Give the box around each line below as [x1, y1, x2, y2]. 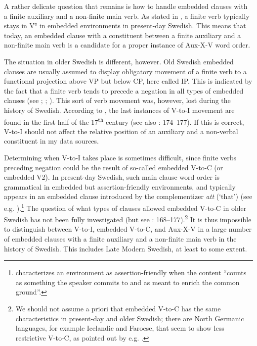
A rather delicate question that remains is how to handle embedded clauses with [4, 1, 248, 11]
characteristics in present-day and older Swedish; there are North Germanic [15, 313, 244, 323]
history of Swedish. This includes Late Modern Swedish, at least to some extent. [4, 243, 247, 253]
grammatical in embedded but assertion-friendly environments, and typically [4, 181, 236, 192]
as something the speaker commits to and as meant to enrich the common [15, 277, 240, 287]
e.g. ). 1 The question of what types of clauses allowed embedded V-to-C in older [4, 201, 247, 213]
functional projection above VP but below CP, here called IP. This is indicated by [4, 76, 253, 86]
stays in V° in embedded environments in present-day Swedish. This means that [4, 20, 246, 31]
